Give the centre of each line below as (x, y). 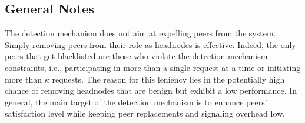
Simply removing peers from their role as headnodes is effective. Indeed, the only (150, 44)
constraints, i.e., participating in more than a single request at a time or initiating (153, 67)
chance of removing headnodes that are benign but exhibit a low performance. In (151, 90)
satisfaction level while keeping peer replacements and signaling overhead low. (145, 113)
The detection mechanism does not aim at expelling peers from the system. (140, 33)
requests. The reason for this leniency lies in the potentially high (168, 79)
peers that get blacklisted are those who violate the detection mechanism (136, 56)
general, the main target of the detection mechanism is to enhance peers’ (136, 102)
